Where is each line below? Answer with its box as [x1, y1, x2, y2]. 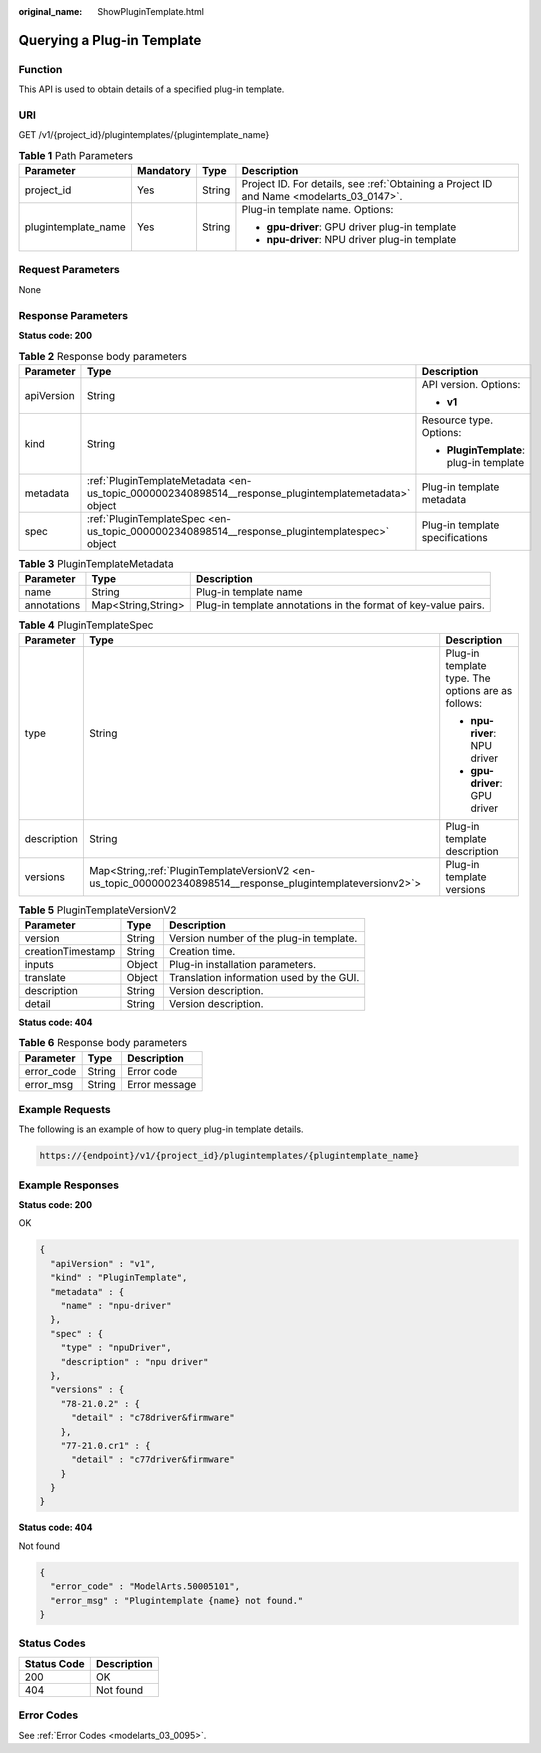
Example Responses [18, 1178, 120, 1192]
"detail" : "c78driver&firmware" [71, 1412, 235, 1424]
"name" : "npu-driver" [60, 1300, 172, 1312]
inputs [24, 957, 54, 971]
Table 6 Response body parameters [18, 1036, 188, 1050]
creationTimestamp [24, 944, 116, 958]
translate [24, 970, 67, 984]
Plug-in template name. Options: [241, 203, 394, 217]
